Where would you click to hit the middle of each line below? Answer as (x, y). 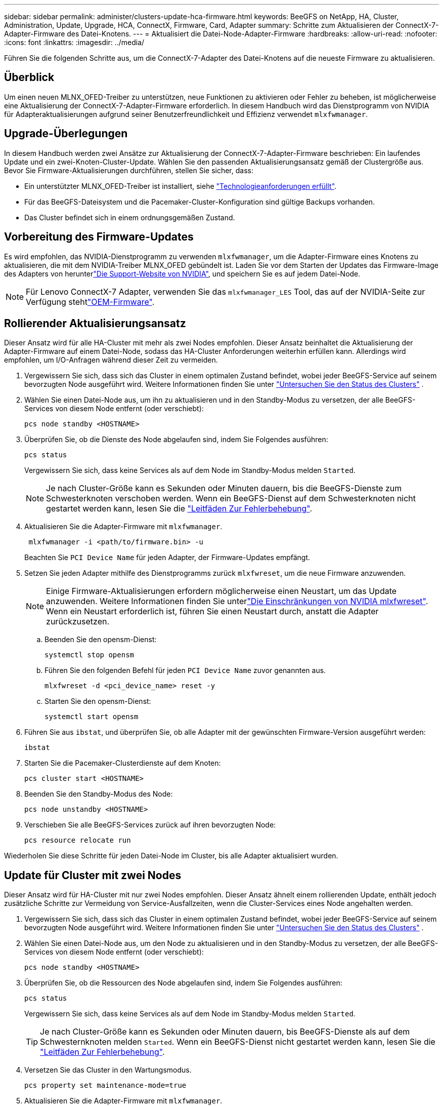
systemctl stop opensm (90, 655)
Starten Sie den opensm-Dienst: (98, 701)
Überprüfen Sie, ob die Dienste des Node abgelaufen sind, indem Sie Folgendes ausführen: (176, 440)
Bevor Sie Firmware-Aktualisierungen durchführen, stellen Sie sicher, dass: (129, 170)
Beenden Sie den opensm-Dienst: (101, 640)
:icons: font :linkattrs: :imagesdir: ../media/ (74, 42)
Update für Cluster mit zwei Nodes (93, 875)
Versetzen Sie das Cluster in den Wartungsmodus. (108, 1070)
